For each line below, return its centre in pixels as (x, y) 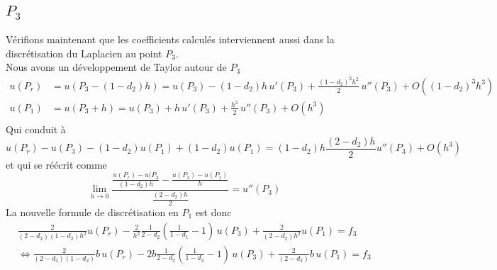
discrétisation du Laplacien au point (84, 53)
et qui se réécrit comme (56, 164)
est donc (213, 212)
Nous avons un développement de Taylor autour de (116, 67)
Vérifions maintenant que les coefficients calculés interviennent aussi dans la (170, 39)
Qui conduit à (36, 129)
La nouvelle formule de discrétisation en (92, 212)
